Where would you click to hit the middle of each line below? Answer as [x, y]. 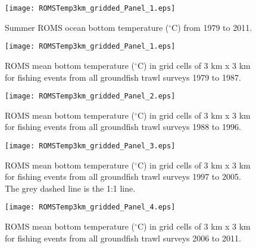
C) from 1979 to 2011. [212, 27]
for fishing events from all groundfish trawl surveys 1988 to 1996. [123, 127]
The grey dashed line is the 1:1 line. [70, 188]
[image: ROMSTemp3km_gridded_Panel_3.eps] [90, 146]
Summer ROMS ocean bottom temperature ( [87, 27]
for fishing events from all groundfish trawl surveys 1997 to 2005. [123, 177]
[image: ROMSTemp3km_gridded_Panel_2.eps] [90, 96]
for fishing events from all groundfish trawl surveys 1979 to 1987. [123, 77]
